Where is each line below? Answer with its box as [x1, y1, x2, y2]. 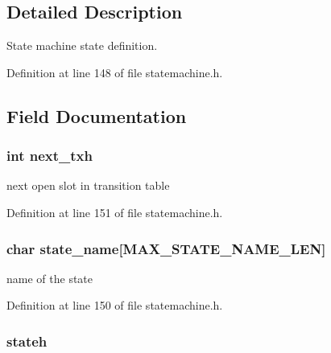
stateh [6, 330, 48, 351]
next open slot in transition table [6, 177, 170, 194]
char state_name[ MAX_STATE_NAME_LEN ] [6, 238, 326, 258]
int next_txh [6, 146, 93, 166]
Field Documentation [6, 103, 187, 128]
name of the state [6, 269, 93, 286]
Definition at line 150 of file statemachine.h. [6, 297, 223, 314]
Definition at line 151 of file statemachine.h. [6, 203, 223, 220]
